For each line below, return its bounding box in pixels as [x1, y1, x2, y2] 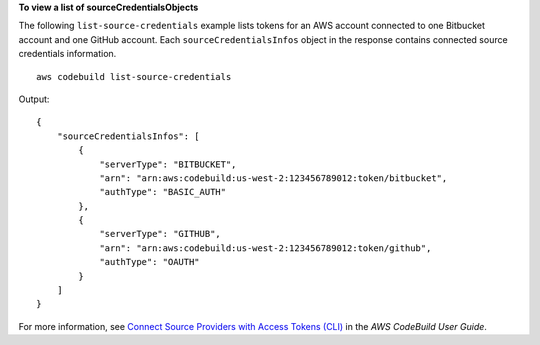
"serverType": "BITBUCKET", [99, 158, 237, 170]
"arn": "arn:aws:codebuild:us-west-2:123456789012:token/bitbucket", [99, 172, 448, 184]
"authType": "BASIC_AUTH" [99, 186, 227, 198]
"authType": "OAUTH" [99, 256, 200, 268]
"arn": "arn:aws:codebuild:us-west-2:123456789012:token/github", [99, 242, 432, 254]
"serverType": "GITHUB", [99, 228, 222, 240]
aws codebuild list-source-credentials [36, 71, 232, 82]
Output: [18, 93, 50, 105]
